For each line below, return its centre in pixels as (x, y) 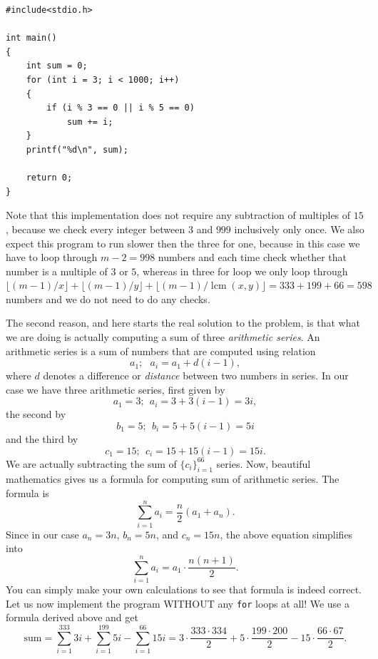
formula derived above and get (72, 617)
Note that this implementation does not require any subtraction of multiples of (178, 215)
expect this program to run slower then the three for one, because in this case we (183, 243)
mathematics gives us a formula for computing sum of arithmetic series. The (173, 479)
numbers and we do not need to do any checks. (108, 298)
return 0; (49, 178)
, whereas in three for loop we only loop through (242, 271)
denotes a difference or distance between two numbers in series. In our (196, 376)
